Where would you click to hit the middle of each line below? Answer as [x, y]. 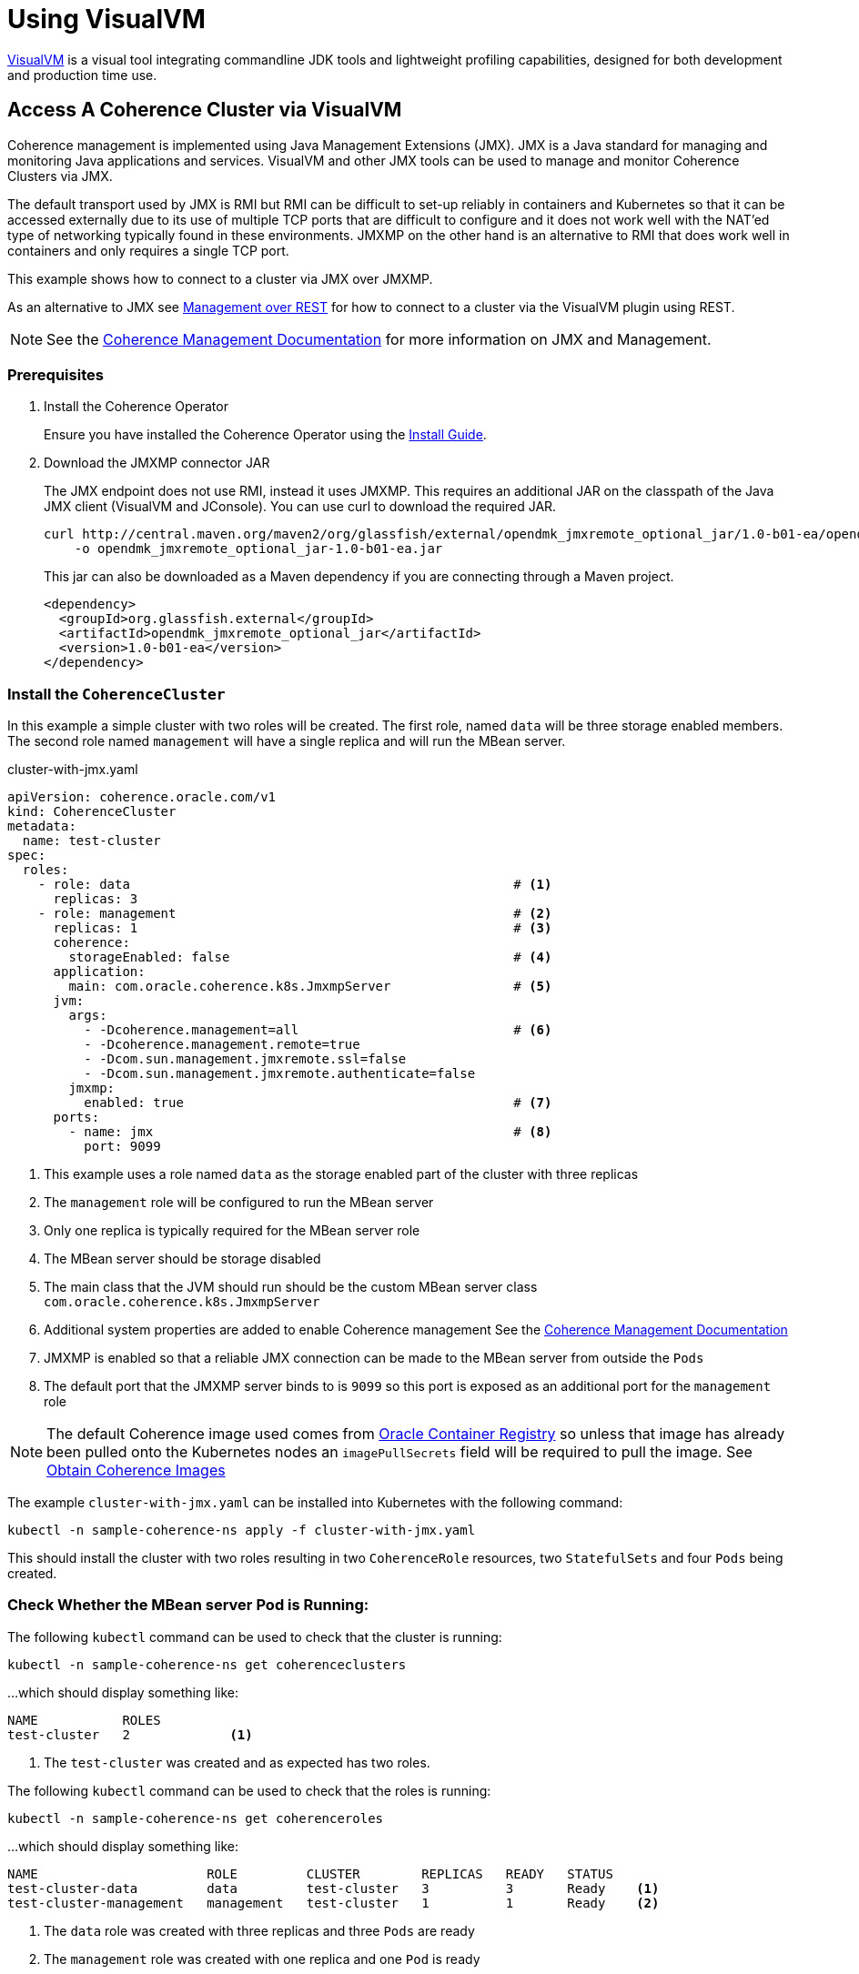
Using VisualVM [106, 19]
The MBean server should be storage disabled [182, 1259]
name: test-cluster [91, 841]
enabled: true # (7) [318, 1103]
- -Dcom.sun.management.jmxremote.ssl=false [245, 1059]
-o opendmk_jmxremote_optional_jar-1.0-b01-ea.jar [258, 549]
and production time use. [82, 75]
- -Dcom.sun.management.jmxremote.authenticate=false [280, 1074]
